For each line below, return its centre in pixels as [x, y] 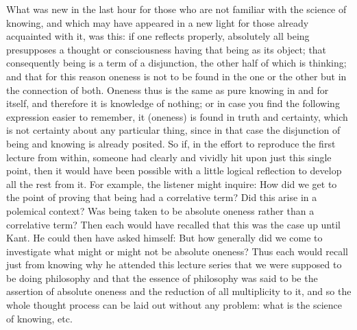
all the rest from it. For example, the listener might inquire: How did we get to [172, 184]
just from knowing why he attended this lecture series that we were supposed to [174, 264]
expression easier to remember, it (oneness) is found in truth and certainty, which [177, 116]
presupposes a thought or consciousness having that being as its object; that [167, 49]
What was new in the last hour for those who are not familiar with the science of [176, 9]
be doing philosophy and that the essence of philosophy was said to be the [162, 278]
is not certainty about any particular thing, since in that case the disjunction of [173, 130]
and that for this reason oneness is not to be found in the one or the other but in [176, 76]
